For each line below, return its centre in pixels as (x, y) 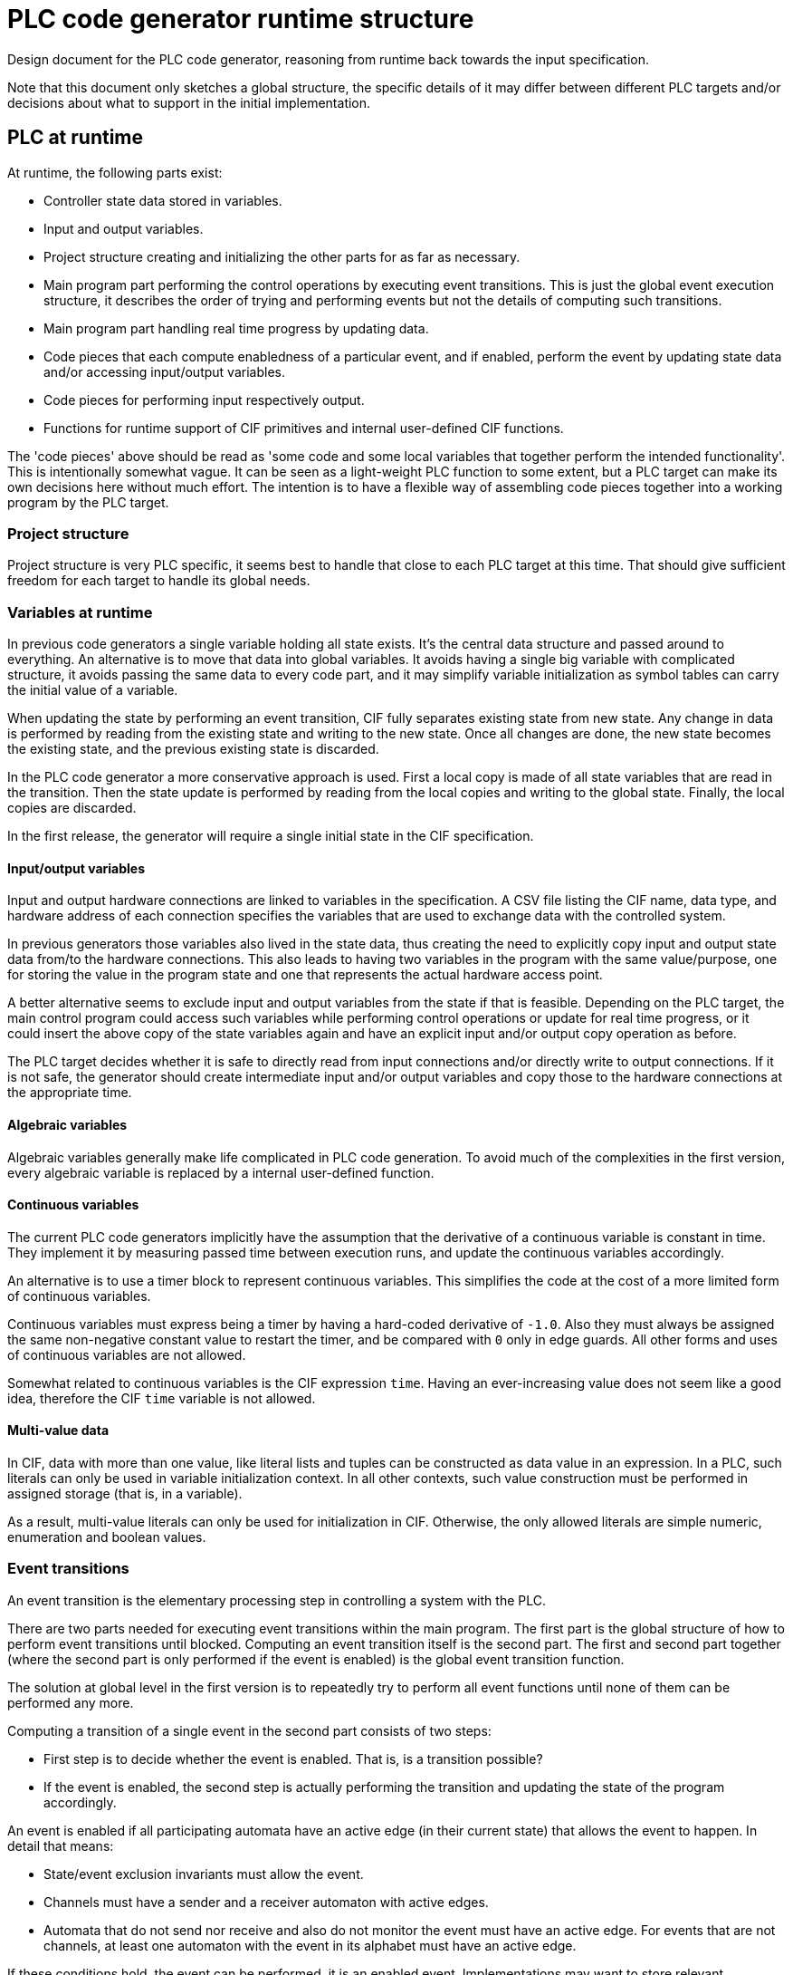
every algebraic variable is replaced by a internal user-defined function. (221, 1172)
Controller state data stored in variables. (163, 200)
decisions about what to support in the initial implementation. (189, 102)
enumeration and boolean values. (107, 1537)
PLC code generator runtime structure (241, 19)
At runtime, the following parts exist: (115, 172)
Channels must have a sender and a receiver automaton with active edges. (266, 1902)
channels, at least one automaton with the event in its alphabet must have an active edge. (310, 1945)
